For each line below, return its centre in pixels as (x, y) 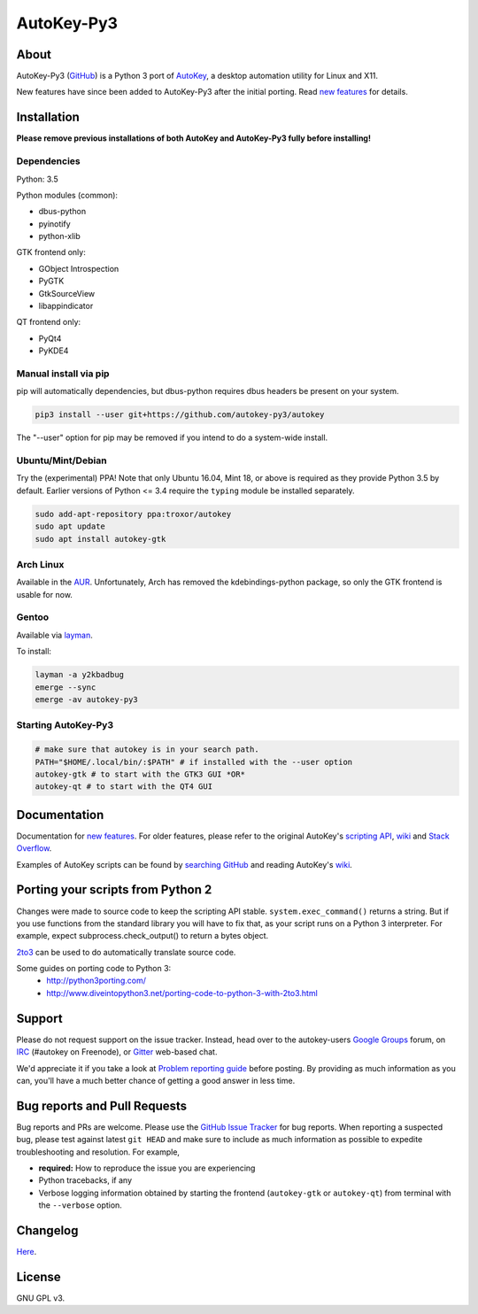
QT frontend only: (49, 322)
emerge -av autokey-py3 (87, 700)
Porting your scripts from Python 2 (114, 890)
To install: (34, 652)
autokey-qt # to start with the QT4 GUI (123, 787)
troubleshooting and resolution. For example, (98, 1152)
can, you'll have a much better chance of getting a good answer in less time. (156, 1080)
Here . (27, 1252)
